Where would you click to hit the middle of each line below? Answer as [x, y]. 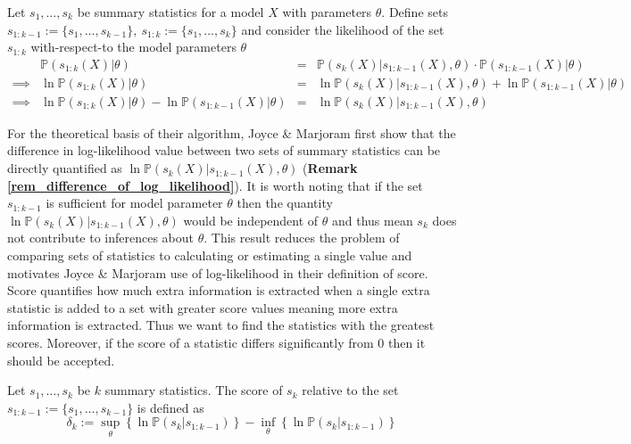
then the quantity [285, 203]
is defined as [170, 407]
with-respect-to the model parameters [133, 47]
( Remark [330, 168]
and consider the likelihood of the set [343, 29]
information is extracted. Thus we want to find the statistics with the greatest [221, 325]
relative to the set [350, 390]
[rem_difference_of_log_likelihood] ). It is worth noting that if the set [215, 185]
